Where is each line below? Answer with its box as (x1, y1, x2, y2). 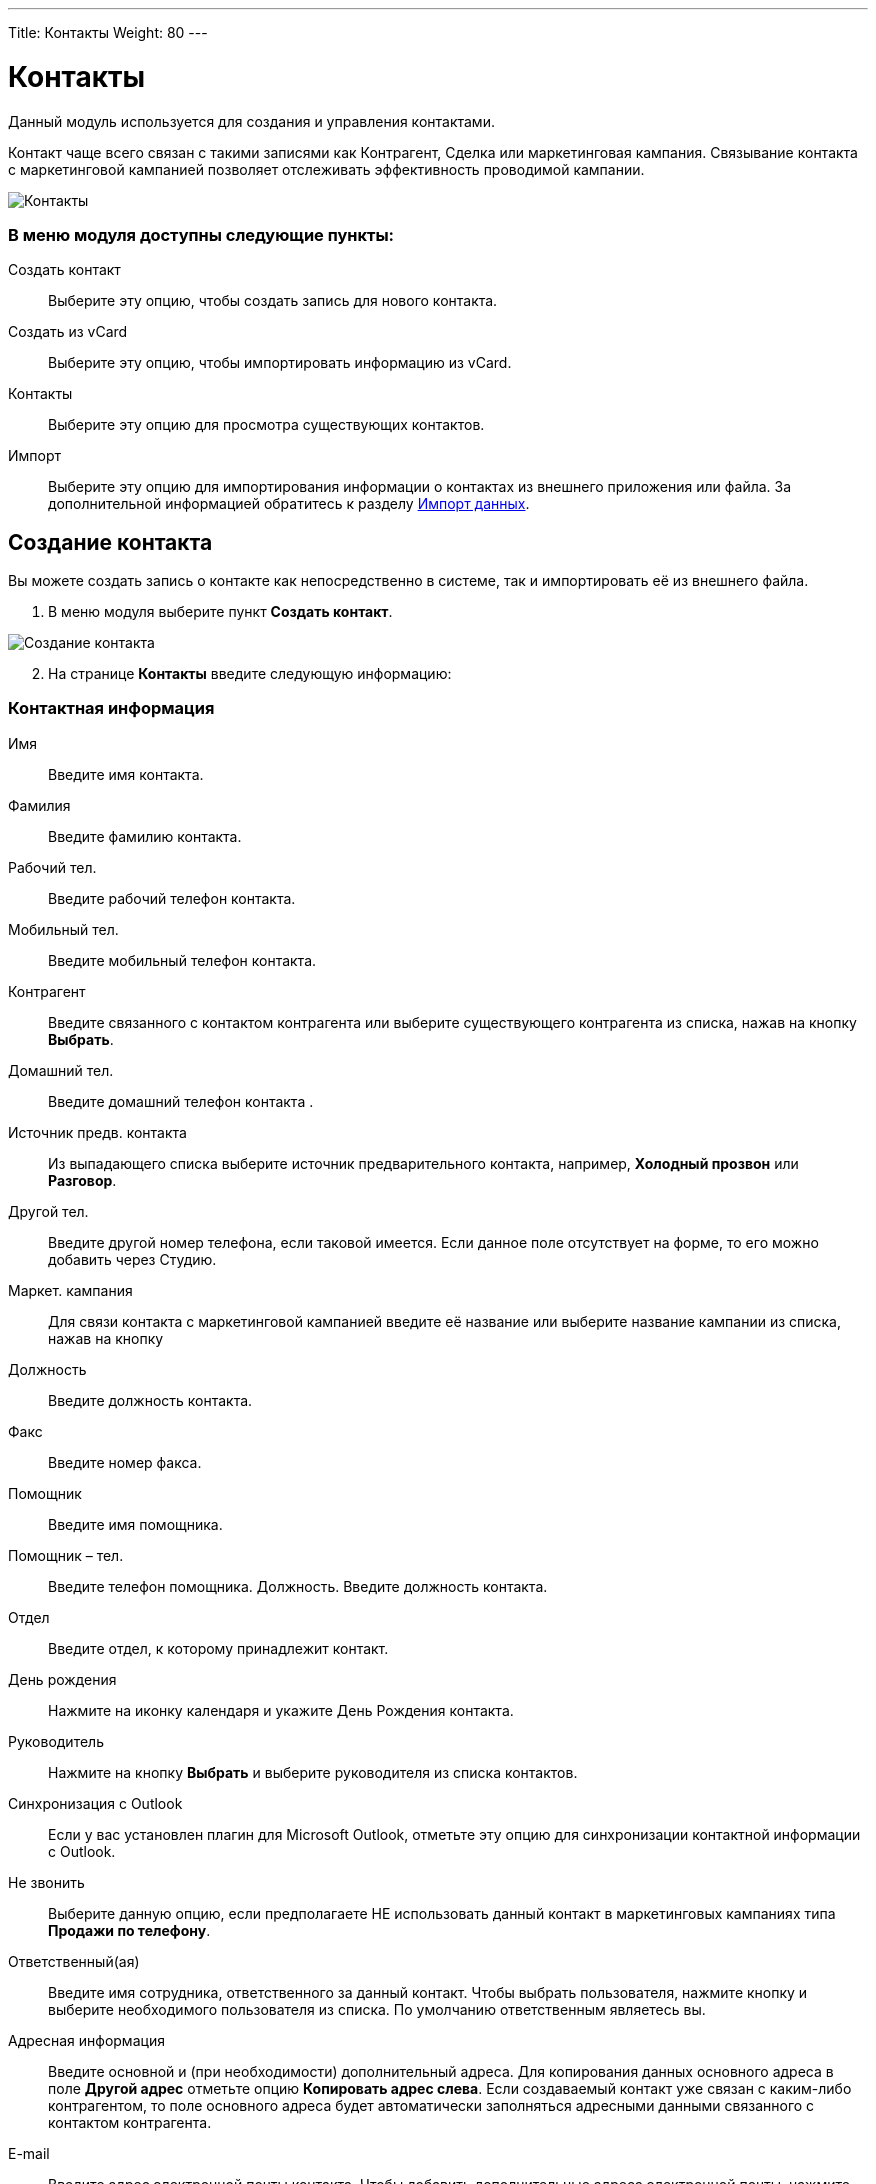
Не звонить (8, 1873, 85, 1891)
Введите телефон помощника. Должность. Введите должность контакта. (48, 1577, 548, 1595)
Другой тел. (8, 1202, 89, 1220)
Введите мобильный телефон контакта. (48, 951, 317, 969)
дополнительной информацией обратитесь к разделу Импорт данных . (48, 495, 530, 513)
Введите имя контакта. (48, 765, 204, 783)
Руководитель (8, 1732, 104, 1750)
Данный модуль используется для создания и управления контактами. (8, 112, 495, 130)
